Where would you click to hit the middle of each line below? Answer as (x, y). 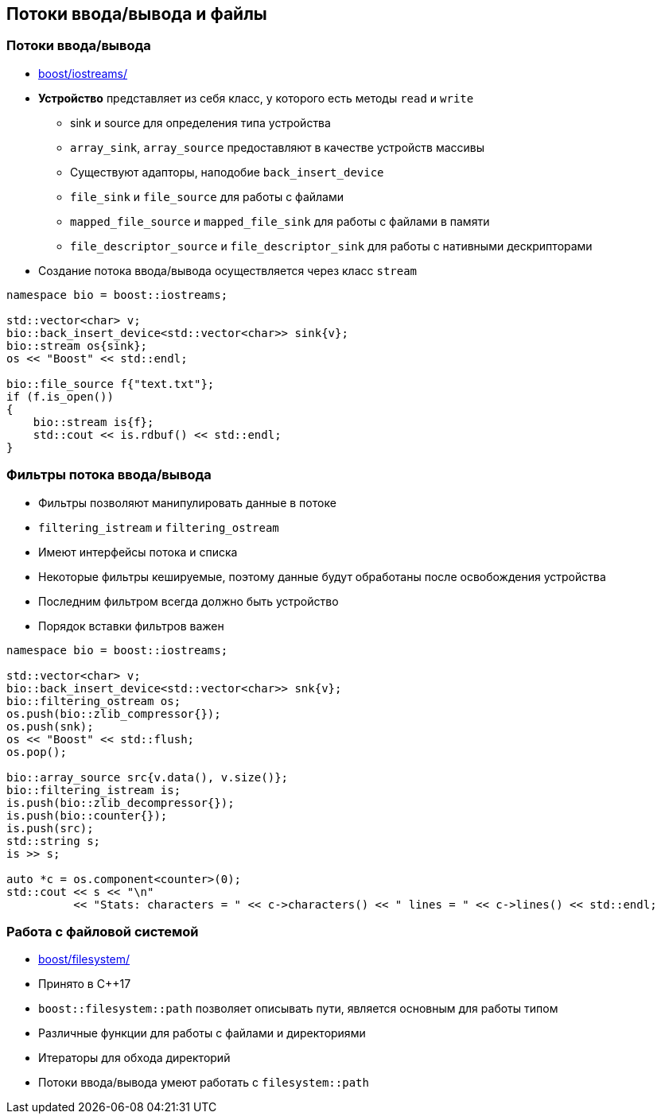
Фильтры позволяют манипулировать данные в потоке (187, 502)
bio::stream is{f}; (93, 422)
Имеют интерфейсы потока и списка (138, 552)
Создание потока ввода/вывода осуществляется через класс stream (228, 270)
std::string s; (54, 841)
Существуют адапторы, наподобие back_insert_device (227, 172)
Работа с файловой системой (103, 931)
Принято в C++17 (85, 984)
